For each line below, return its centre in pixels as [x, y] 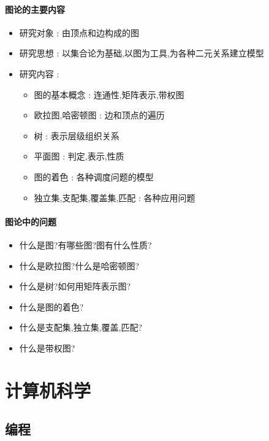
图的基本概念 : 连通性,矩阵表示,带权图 [109, 94]
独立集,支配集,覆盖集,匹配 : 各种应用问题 [115, 197]
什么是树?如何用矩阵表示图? [75, 286]
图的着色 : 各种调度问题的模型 [94, 176]
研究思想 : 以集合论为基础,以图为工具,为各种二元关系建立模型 [142, 53]
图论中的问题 [31, 221]
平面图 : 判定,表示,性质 [79, 156]
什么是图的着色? [51, 306]
